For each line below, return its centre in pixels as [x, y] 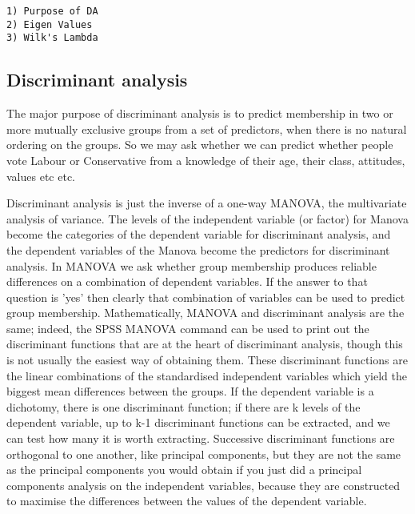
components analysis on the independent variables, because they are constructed [204, 485]
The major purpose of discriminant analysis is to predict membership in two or [200, 113]
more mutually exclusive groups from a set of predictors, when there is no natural [207, 128]
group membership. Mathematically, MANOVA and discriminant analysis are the [206, 313]
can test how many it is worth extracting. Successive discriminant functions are [201, 438]
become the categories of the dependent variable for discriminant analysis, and [199, 234]
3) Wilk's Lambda [52, 38]
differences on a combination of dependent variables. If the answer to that [187, 281]
